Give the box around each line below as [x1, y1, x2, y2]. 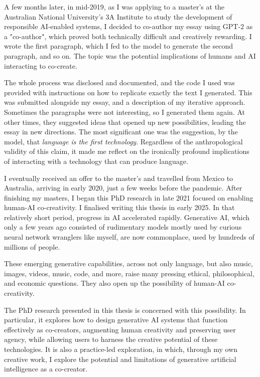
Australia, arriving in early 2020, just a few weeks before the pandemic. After [4, 182, 242, 193]
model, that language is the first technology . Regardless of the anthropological [4, 136, 243, 146]
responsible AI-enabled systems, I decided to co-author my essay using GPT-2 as [4, 21, 253, 32]
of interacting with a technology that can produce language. [4, 155, 188, 166]
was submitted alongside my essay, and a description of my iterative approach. [4, 97, 245, 107]
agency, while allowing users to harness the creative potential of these [4, 334, 218, 344]
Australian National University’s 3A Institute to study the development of [4, 11, 232, 22]
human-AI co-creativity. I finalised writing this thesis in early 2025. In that [4, 202, 235, 213]
